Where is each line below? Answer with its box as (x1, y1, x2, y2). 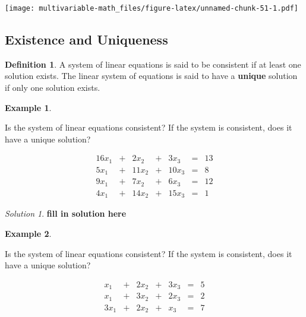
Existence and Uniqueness (5, 30, 168, 49)
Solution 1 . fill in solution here (5, 207, 127, 220)
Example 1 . (5, 101, 52, 113)
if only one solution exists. (5, 81, 100, 94)
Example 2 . (5, 227, 52, 239)
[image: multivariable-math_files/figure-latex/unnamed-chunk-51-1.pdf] (5, 4, 298, 12)
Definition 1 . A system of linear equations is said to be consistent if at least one (5, 58, 301, 70)
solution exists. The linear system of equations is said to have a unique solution (5, 69, 298, 82)
